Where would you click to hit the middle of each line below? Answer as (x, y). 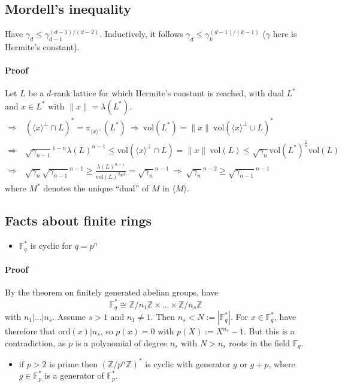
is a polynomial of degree (121, 342)
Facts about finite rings (78, 220)
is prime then (74, 363)
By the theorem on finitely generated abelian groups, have (112, 292)
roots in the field (259, 342)
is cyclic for (51, 246)
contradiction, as (35, 342)
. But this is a (269, 331)
